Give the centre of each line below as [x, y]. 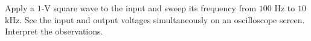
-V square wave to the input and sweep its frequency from [149, 8]
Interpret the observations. [54, 31]
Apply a [20, 8]
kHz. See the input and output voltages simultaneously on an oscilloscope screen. [155, 19]
